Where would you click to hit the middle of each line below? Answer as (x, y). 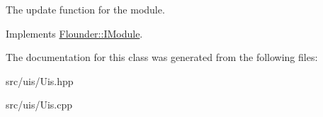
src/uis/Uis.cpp (39, 105)
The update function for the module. (85, 9)
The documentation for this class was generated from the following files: (162, 57)
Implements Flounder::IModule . (74, 33)
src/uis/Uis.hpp (40, 80)
